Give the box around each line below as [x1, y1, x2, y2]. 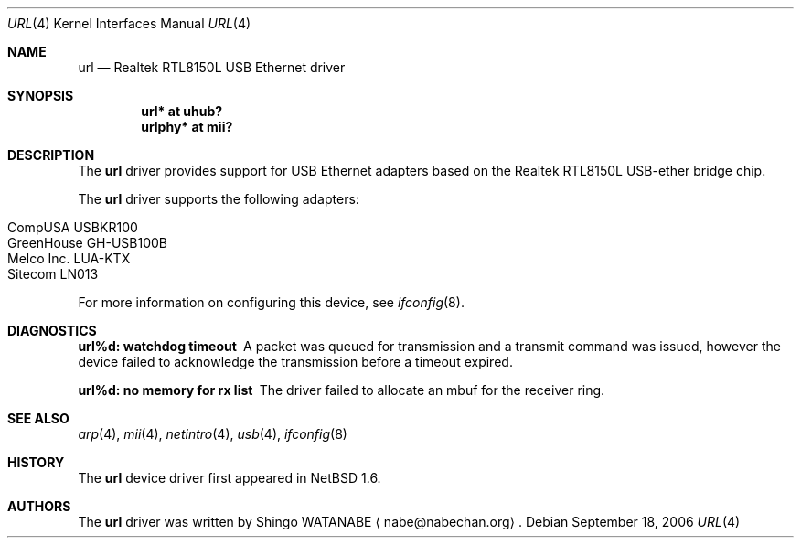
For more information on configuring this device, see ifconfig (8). [78, 294, 465, 310]
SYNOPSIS [7, 88, 74, 103]
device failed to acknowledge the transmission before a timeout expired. [78, 354, 513, 369]
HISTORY [7, 454, 65, 470]
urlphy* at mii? [141, 119, 233, 134]
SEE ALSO [7, 411, 69, 426]
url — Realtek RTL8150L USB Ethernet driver [78, 59, 346, 75]
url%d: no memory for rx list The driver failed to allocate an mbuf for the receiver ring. [78, 382, 605, 398]
